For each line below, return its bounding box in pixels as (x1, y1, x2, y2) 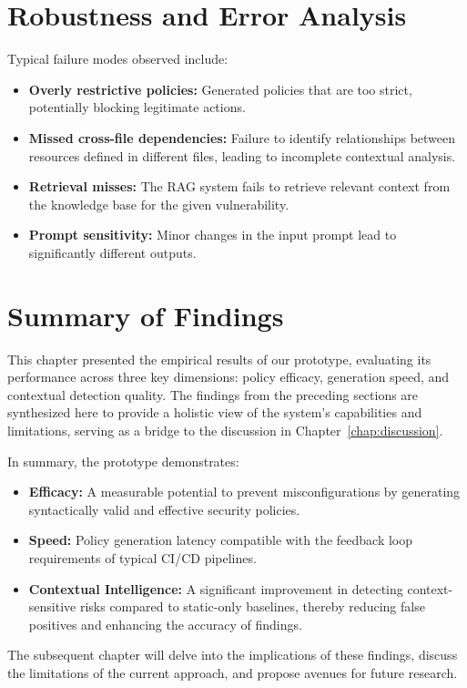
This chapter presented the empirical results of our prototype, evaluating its (7, 349, 431, 368)
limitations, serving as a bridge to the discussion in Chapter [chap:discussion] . (7, 420, 443, 439)
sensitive (28, 597, 76, 616)
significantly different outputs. (28, 242, 197, 262)
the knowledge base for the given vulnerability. (28, 194, 289, 213)
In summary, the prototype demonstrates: (7, 451, 239, 470)
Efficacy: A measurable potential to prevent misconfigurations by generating (28, 482, 461, 501)
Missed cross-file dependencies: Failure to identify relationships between (28, 128, 456, 147)
